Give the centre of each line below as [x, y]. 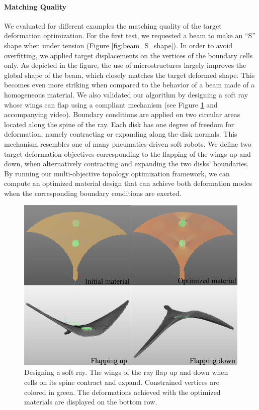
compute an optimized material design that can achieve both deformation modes [128, 183]
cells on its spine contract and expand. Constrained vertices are [122, 382]
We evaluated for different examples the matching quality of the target [113, 25]
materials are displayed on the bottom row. [91, 402]
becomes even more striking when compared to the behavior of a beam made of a [129, 85]
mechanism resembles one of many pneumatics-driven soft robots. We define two [128, 143]
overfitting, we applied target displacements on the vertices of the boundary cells [128, 55]
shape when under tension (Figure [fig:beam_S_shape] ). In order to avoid [118, 45]
